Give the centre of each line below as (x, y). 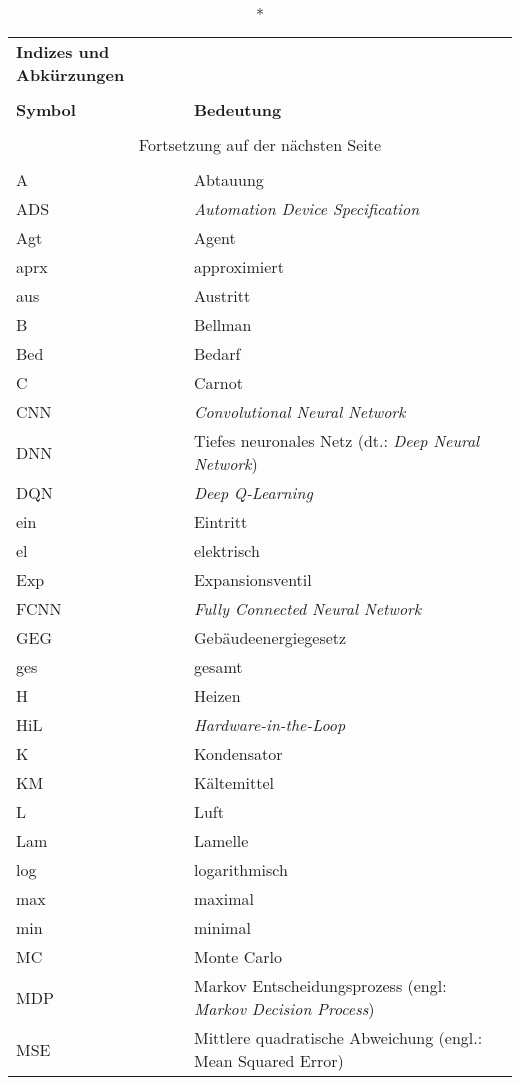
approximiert (238, 266)
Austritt (222, 295)
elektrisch (226, 550)
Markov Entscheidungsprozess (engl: (320, 985)
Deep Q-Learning (253, 492)
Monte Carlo (238, 956)
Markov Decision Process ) (284, 1008)
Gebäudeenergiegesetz (270, 637)
